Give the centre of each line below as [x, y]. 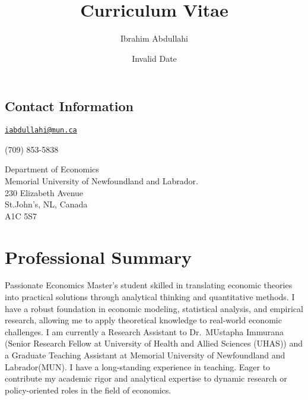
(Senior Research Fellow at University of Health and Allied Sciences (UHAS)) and [154, 343]
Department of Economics [52, 169]
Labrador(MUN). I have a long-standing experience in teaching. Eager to [138, 366]
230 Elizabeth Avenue [44, 192]
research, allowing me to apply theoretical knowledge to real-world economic [143, 320]
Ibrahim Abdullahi [154, 38]
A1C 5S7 [21, 215]
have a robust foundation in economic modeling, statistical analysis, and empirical [154, 308]
